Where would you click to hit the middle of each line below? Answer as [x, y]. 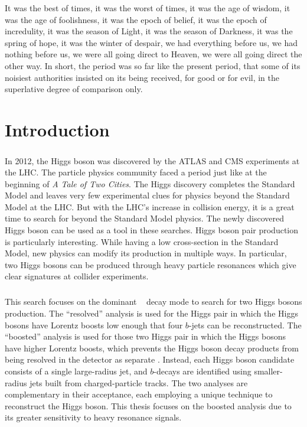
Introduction [57, 129]
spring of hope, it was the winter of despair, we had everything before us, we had [151, 42]
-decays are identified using [203, 371]
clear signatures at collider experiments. [77, 276]
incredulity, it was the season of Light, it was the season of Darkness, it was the [149, 31]
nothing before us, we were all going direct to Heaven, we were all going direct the [153, 54]
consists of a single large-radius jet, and [76, 371]
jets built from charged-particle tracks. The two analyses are [139, 382]
